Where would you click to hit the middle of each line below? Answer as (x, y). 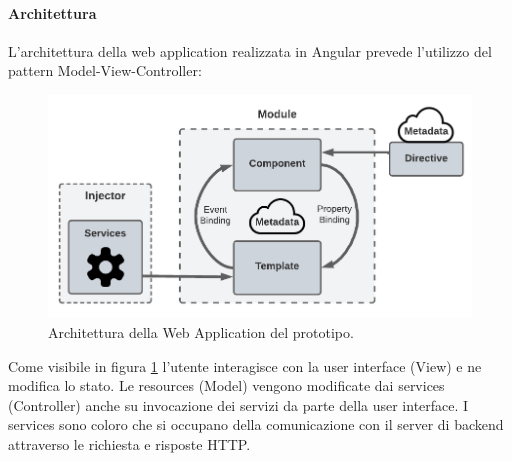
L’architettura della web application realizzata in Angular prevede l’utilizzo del (250, 50)
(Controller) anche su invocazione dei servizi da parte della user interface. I (238, 404)
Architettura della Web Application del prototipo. (201, 332)
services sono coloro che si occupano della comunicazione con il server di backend (256, 424)
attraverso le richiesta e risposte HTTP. (129, 444)
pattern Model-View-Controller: (105, 70)
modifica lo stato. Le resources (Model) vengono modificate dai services (226, 385)
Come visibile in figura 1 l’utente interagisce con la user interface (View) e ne (245, 365)
